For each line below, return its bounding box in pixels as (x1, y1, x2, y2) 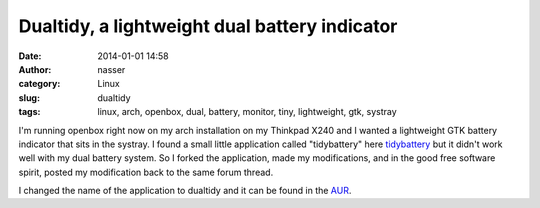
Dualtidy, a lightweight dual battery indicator (18, 15, 398, 37)
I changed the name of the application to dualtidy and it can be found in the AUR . (18, 185, 352, 197)
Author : (18, 63, 52, 75)
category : (18, 78, 61, 90)
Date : (18, 50, 42, 62)
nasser (97, 63, 126, 75)
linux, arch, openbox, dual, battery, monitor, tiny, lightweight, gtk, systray (97, 106, 397, 118)
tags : (18, 106, 41, 118)
